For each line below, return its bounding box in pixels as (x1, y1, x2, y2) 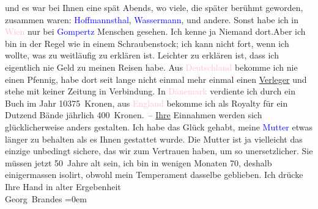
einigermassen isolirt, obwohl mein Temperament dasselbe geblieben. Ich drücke (5, 168, 303, 181)
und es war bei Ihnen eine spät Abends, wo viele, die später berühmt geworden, (5, 1, 303, 13)
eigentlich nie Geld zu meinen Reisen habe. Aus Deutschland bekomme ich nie (5, 60, 298, 73)
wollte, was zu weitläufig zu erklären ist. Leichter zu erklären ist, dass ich (5, 49, 279, 62)
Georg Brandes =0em (5, 192, 87, 205)
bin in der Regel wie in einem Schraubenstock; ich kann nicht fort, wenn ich (5, 37, 289, 49)
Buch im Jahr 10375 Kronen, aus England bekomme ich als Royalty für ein (5, 96, 288, 109)
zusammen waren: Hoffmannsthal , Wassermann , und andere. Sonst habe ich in (5, 13, 299, 26)
